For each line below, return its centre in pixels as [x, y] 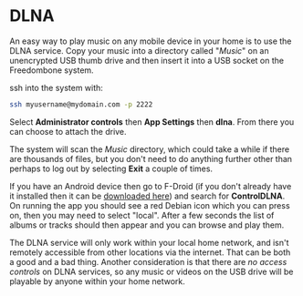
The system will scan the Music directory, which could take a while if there [150, 149]
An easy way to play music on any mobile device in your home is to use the [151, 41]
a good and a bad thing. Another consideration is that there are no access [148, 261]
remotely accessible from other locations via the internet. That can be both [150, 252]
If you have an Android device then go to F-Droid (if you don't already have [151, 186]
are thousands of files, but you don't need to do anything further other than [151, 158]
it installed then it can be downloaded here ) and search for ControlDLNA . [147, 196]
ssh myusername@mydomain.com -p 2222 [81, 104]
